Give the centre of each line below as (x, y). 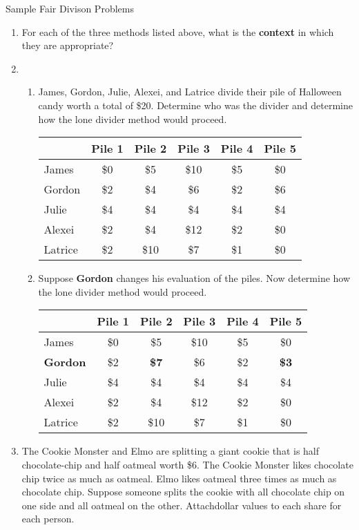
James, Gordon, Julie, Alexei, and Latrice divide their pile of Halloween (190, 92)
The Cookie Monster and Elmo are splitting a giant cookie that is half (171, 451)
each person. (48, 519)
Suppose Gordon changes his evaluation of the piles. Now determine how (194, 278)
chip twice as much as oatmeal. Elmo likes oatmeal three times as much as (179, 478)
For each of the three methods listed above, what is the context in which (178, 31)
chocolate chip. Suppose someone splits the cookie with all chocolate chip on (183, 492)
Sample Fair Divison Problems (70, 8)
